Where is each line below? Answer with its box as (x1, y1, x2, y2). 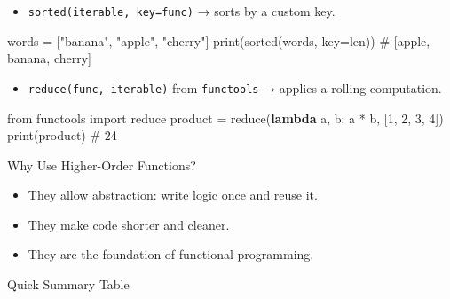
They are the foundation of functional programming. (28, 245, 314, 264)
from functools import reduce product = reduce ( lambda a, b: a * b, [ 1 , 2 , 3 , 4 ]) (7, 108, 444, 127)
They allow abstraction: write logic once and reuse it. (28, 185, 318, 204)
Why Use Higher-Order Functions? (7, 155, 196, 174)
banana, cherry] (7, 49, 91, 67)
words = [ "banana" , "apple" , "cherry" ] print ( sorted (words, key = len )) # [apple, (7, 31, 430, 50)
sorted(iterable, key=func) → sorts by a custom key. (28, 2, 336, 20)
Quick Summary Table (7, 275, 130, 294)
